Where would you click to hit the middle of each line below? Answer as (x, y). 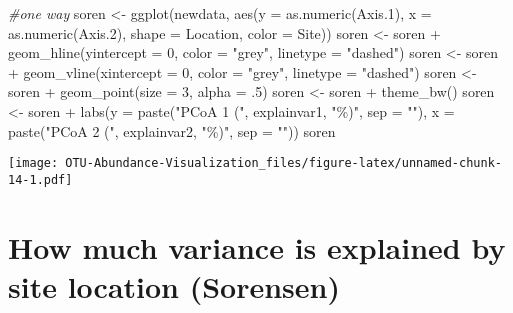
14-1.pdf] (40, 179)
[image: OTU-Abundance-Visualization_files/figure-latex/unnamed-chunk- (255, 163)
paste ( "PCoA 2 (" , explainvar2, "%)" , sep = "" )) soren (172, 130)
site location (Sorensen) (174, 285)
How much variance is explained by (257, 246)
